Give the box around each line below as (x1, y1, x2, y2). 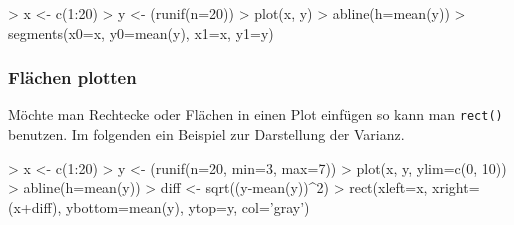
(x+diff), (8, 196, 62, 217)
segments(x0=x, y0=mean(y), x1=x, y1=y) (8, 22, 274, 43)
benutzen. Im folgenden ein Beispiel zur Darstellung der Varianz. (8, 124, 405, 145)
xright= (432, 177, 480, 198)
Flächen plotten (8, 65, 137, 90)
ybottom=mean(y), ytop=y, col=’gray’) (65, 196, 310, 217)
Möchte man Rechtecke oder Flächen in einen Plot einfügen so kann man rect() (8, 104, 503, 125)
